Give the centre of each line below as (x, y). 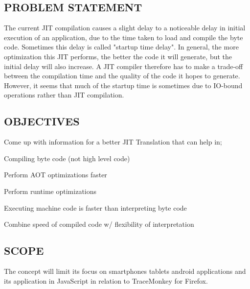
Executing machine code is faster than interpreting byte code (95, 207)
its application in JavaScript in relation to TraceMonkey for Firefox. (106, 280)
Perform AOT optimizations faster (56, 175)
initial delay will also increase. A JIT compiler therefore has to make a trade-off (124, 66)
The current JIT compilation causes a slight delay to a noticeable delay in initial (125, 28)
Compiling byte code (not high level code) (67, 158)
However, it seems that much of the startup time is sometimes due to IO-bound (123, 85)
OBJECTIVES (42, 121)
